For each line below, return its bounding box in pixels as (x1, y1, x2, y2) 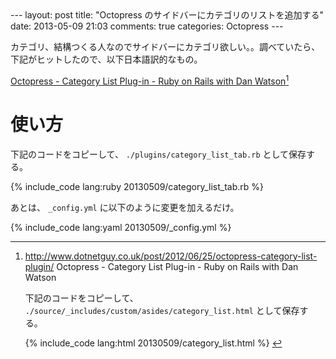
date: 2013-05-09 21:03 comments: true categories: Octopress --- (10, 20, 284, 32)
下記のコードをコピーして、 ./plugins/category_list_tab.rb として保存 (10, 148, 307, 160)
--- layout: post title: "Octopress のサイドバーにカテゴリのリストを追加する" (10, 9, 325, 21)
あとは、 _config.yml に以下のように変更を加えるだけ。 (10, 201, 240, 213)
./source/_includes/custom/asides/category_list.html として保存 (24, 304, 300, 316)
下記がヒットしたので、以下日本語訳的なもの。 (10, 53, 203, 65)
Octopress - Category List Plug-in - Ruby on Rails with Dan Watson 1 (10, 73, 290, 87)
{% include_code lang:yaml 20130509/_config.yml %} (10, 221, 232, 233)
